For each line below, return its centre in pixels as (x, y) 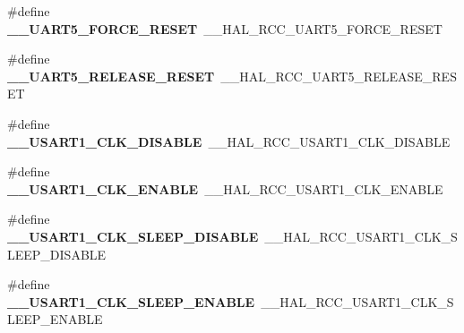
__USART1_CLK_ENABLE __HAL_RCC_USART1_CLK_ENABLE (225, 188)
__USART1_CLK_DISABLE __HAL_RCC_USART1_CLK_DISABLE (229, 141)
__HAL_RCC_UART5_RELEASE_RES (339, 76)
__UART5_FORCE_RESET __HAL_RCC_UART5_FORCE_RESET (225, 28)
